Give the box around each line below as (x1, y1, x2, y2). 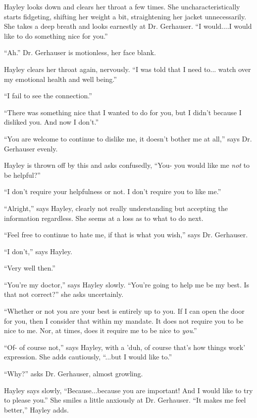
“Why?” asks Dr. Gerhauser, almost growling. (4, 368, 143, 379)
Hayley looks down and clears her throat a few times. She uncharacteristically (4, 1, 240, 11)
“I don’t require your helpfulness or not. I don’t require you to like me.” (4, 186, 221, 197)
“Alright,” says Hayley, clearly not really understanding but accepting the (4, 203, 228, 213)
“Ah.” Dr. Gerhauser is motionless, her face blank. (4, 47, 156, 58)
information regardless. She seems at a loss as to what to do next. (4, 212, 204, 223)
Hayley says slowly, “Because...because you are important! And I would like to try (4, 385, 253, 395)
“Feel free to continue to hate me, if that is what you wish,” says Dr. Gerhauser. (4, 229, 248, 240)
